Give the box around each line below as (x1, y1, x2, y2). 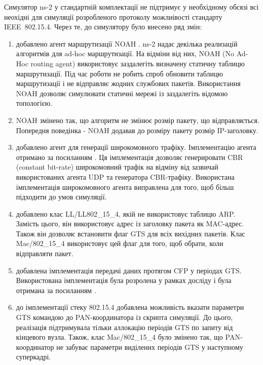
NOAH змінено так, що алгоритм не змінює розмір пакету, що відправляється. (16, 114, 259, 125)
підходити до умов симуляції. (16, 191, 107, 202)
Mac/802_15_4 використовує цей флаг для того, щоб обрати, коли (16, 238, 223, 249)
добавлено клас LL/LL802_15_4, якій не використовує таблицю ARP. (16, 208, 236, 219)
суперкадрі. (16, 351, 51, 362)
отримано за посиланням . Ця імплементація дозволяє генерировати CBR (16, 151, 243, 162)
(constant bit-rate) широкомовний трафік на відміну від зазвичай (16, 161, 218, 172)
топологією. (16, 98, 53, 108)
